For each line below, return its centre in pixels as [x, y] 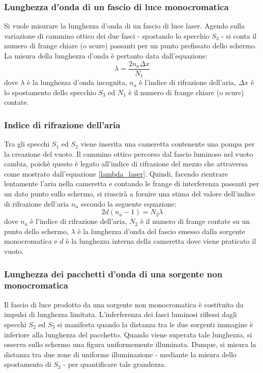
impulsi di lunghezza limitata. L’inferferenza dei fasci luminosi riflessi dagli [121, 314]
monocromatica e [31, 241]
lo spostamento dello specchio [50, 92]
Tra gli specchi [27, 144]
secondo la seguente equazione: [129, 203]
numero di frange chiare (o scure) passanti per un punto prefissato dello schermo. [130, 46]
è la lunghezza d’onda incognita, [77, 82]
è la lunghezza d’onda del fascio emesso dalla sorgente [161, 231]
